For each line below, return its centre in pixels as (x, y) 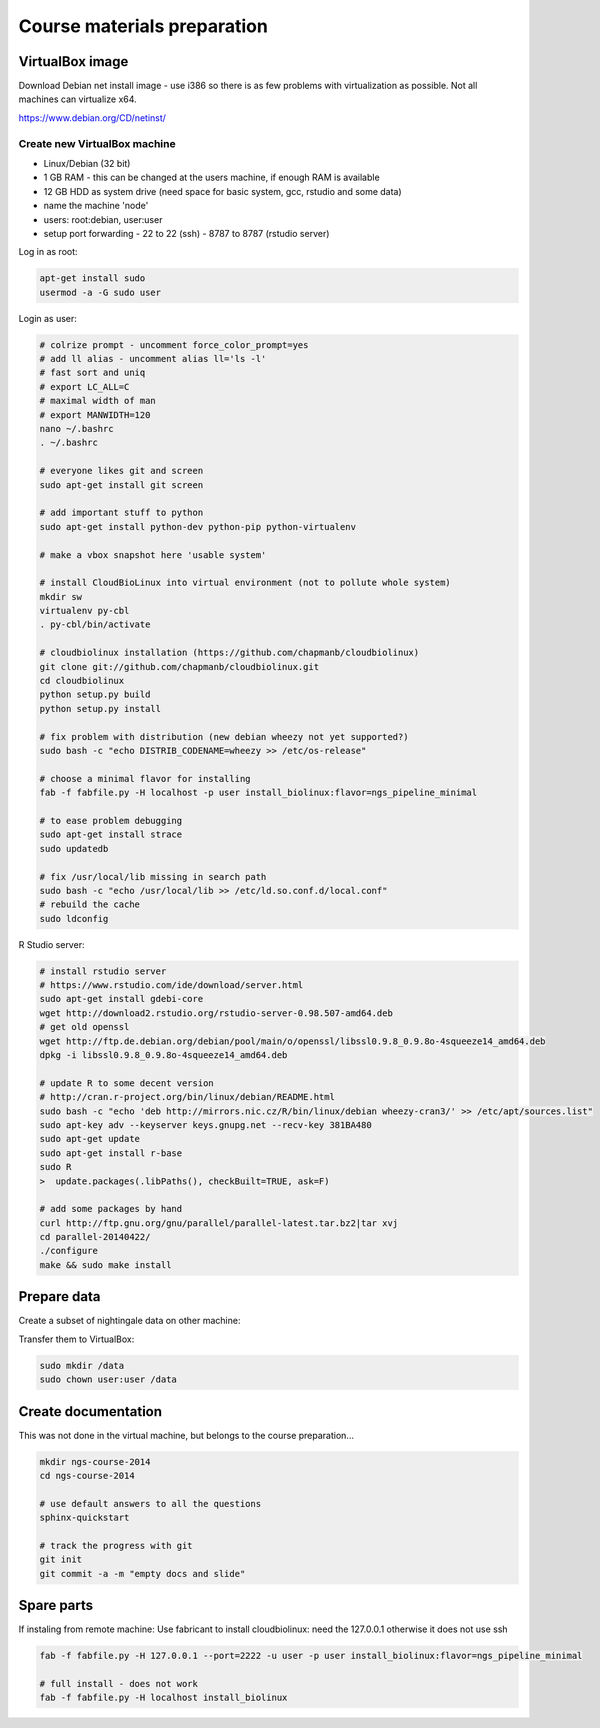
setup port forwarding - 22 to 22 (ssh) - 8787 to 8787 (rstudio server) (186, 233)
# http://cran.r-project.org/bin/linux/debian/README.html (187, 1097)
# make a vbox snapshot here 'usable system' (153, 554)
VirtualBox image (73, 61)
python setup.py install (100, 708)
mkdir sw (61, 596)
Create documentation (90, 1411)
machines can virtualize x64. (77, 99)
